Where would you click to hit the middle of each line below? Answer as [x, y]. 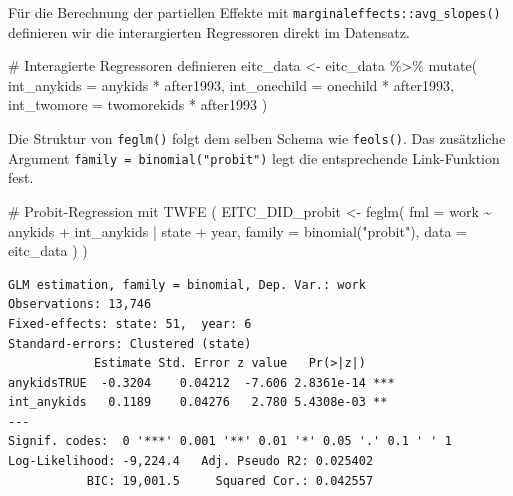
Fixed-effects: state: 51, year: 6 [130, 323]
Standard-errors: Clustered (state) [130, 343]
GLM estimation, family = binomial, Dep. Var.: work [187, 284]
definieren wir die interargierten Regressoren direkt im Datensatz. [209, 31]
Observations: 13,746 [80, 304]
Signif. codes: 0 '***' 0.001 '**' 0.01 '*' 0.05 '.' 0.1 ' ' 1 [230, 441]
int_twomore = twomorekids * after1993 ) [138, 104]
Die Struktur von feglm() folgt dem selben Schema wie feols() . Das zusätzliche [257, 138]
